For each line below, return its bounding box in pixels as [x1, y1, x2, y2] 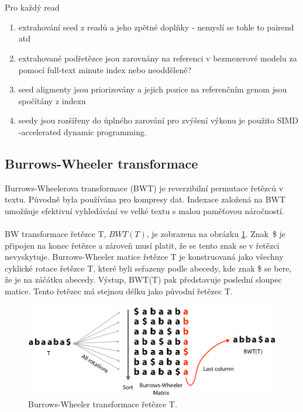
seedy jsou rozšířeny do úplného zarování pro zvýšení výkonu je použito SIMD [18, 114, 299, 126]
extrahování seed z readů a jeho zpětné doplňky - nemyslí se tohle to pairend [18, 20, 294, 33]
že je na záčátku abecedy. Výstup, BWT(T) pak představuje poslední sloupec [5, 273, 282, 286]
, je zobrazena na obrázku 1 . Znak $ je [146, 228, 286, 240]
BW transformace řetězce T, [5, 228, 106, 240]
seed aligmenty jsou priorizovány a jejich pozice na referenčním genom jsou [18, 83, 287, 95]
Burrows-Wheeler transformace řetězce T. [28, 398, 177, 410]
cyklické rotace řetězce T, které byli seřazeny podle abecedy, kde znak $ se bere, [5, 262, 292, 274]
